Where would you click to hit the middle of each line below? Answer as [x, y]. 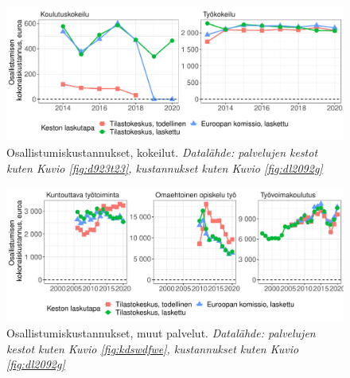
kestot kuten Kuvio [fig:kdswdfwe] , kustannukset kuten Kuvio [153, 348]
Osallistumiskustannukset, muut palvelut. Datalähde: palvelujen [161, 333]
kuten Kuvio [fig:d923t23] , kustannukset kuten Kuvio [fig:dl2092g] [165, 168]
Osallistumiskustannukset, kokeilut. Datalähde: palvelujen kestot [162, 152]
